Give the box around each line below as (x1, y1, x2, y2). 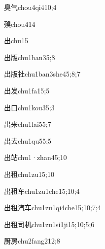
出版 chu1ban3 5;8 (4, 52, 55, 62)
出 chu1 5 (4, 35, 28, 46)
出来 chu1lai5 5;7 (4, 119, 51, 129)
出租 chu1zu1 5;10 (4, 168, 54, 179)
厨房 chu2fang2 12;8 (4, 236, 60, 246)
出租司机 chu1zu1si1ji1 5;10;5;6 (4, 219, 95, 229)
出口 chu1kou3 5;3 (4, 102, 55, 112)
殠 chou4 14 (4, 18, 35, 29)
